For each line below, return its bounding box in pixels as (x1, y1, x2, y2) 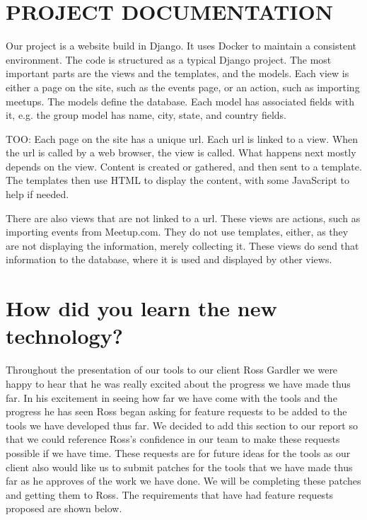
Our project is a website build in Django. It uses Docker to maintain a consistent (6, 38, 357, 53)
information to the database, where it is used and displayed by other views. (6, 252, 332, 267)
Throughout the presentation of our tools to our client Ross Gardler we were (6, 362, 338, 377)
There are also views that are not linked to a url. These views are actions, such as (6, 210, 361, 225)
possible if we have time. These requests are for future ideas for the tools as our (6, 445, 351, 460)
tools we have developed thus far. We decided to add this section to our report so (6, 417, 358, 432)
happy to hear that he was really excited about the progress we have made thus (6, 376, 351, 391)
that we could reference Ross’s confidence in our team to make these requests (6, 432, 340, 446)
